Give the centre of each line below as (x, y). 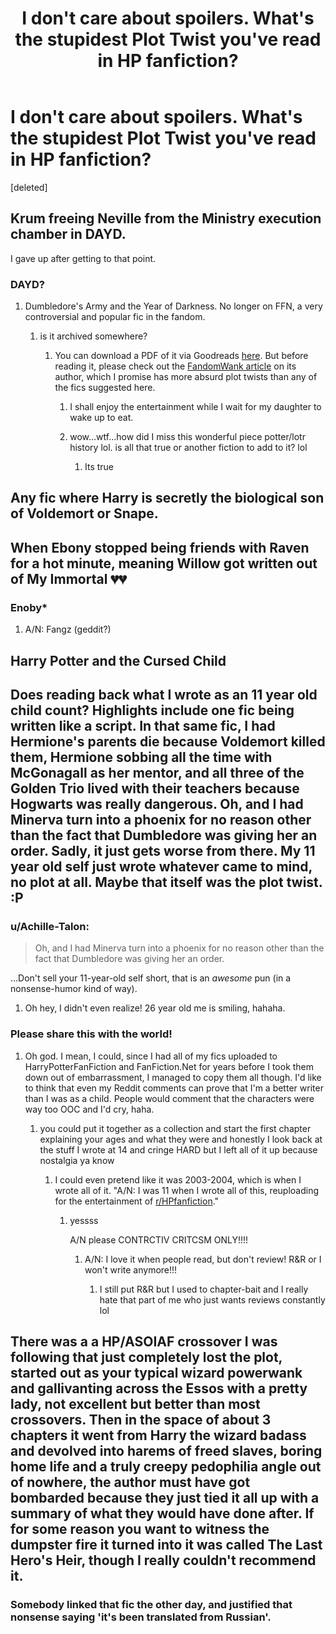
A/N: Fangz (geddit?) (68, 629)
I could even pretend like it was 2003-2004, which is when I (178, 1179)
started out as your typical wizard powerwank (156, 1372)
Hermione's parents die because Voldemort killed (168, 741)
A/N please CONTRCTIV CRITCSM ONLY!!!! (159, 1239)
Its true (99, 467)
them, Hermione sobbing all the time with (141, 757)
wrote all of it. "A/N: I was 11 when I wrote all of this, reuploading (187, 1190)
